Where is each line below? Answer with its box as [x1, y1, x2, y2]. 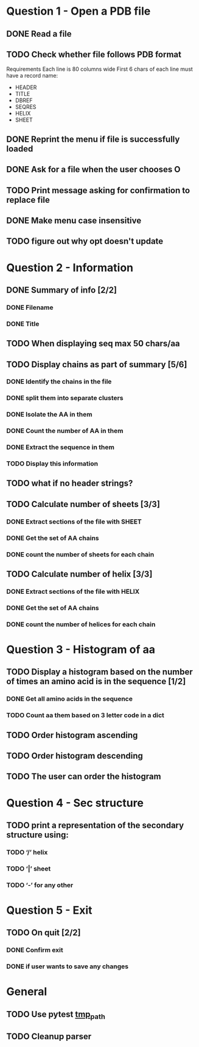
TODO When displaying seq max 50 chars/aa [6, 338, 181, 349]
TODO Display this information [6, 459, 99, 468]
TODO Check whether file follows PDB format [6, 49, 181, 59]
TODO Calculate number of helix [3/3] [6, 569, 153, 580]
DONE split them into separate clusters [6, 394, 124, 403]
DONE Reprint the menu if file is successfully [6, 134, 180, 144]
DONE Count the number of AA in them [6, 426, 124, 435]
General [6, 985, 47, 999]
